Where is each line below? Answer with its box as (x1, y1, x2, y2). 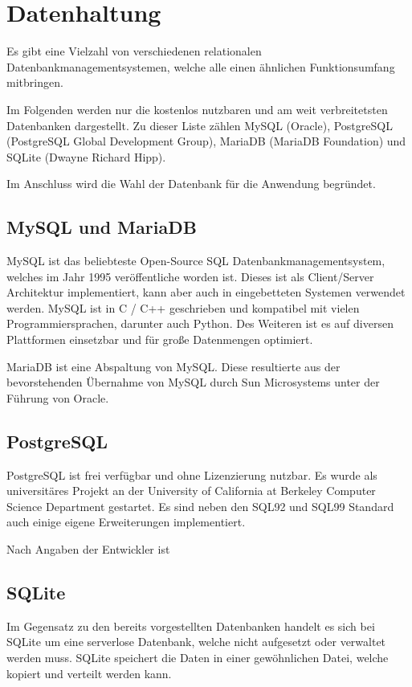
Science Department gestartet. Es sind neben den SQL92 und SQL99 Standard (6, 497, 394, 514)
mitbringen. (6, 74, 63, 91)
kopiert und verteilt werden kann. (6, 665, 172, 681)
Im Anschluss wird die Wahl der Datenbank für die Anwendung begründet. (6, 175, 376, 192)
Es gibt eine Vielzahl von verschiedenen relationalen (6, 43, 262, 59)
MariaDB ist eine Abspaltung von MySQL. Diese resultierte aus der (6, 358, 341, 374)
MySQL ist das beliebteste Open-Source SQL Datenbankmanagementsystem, (6, 252, 385, 269)
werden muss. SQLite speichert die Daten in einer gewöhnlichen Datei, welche (6, 648, 389, 665)
